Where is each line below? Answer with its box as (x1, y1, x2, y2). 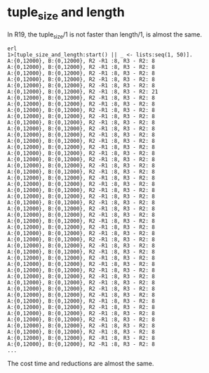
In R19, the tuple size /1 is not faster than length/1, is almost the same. (7, 30, 202, 40)
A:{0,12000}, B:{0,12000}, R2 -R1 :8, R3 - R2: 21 (7, 89, 159, 96)
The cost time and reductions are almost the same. (7, 360, 154, 368)
